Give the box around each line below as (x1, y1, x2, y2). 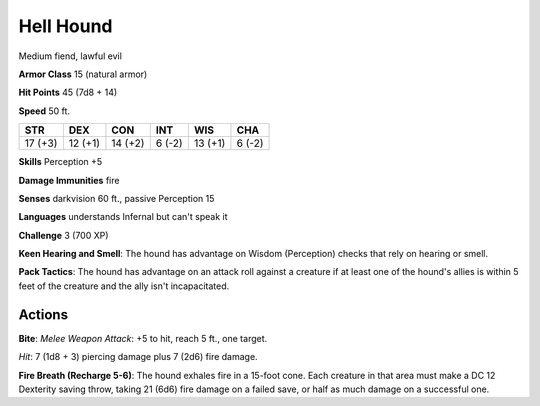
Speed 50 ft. (18, 105, 70, 117)
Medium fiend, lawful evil (18, 50, 122, 62)
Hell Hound (18, 15, 114, 37)
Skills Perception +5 (18, 156, 103, 168)
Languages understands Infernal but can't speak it (18, 211, 229, 223)
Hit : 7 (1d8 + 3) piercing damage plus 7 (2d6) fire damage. (18, 351, 259, 363)
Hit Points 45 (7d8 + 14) (18, 86, 118, 99)
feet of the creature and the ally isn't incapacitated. (18, 280, 230, 292)
